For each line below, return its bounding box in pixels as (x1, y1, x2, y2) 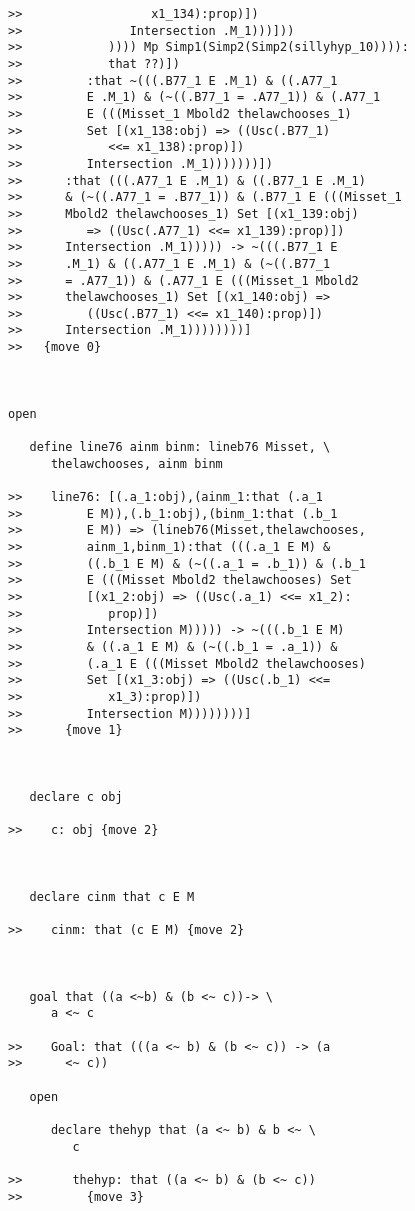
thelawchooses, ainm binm (50, 456, 223, 471)
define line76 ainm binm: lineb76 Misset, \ (29, 440, 331, 455)
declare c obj (29, 789, 123, 804)
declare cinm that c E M (29, 889, 195, 904)
